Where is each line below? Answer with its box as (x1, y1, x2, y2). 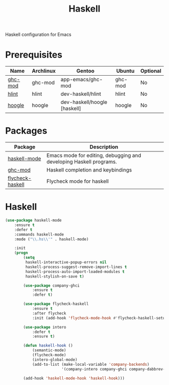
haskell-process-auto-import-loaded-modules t (25, 269, 125, 274)
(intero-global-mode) (32, 357, 78, 362)
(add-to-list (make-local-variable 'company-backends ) (32, 362, 150, 367)
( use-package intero (23, 324, 66, 329)
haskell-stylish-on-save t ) (25, 273, 84, 279)
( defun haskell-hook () (23, 343, 73, 348)
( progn (14, 250, 28, 255)
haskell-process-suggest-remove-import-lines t (25, 264, 127, 269)
